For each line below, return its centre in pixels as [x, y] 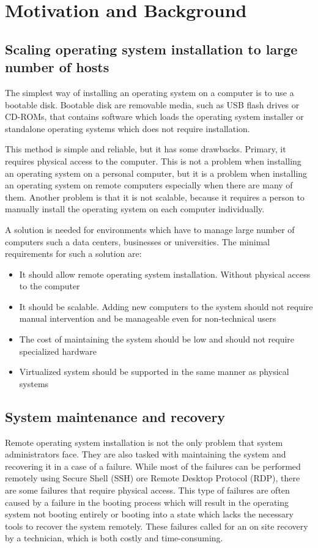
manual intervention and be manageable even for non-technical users [148, 318]
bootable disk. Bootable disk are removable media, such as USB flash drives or [152, 104]
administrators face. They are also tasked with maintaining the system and [146, 454]
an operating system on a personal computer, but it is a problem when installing [156, 173]
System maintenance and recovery [115, 416]
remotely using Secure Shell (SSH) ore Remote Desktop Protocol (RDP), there [153, 478]
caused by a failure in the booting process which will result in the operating [147, 502]
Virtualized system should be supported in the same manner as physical [154, 372]
